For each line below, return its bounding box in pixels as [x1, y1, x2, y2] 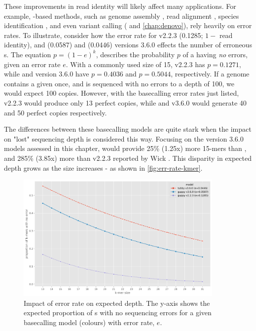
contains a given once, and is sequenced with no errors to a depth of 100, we [4, 78, 235, 88]
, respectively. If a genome [171, 69, 250, 79]
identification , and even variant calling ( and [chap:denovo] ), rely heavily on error [4, 20, 252, 31]
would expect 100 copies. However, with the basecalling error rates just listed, [4, 88, 239, 98]
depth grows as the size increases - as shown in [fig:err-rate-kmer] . [4, 162, 203, 173]
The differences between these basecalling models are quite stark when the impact [4, 124, 252, 134]
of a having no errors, [183, 49, 248, 59]
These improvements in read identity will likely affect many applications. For [4, 1, 236, 11]
